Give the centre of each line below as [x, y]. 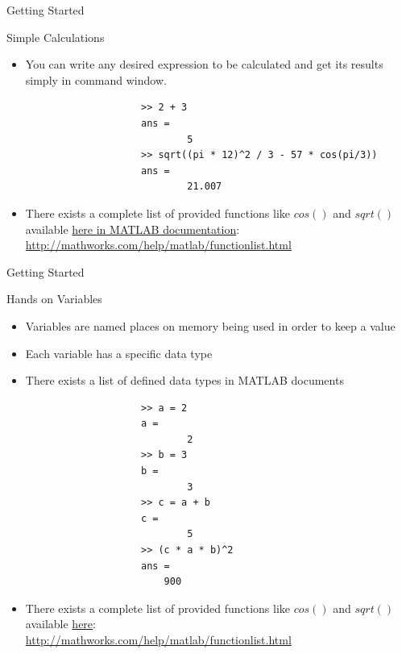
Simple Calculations [56, 37]
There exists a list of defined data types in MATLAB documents [184, 380]
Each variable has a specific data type [119, 353]
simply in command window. [96, 79]
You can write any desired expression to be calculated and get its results [204, 64]
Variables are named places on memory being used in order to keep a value [210, 325]
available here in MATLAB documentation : [133, 229]
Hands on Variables [54, 299]
